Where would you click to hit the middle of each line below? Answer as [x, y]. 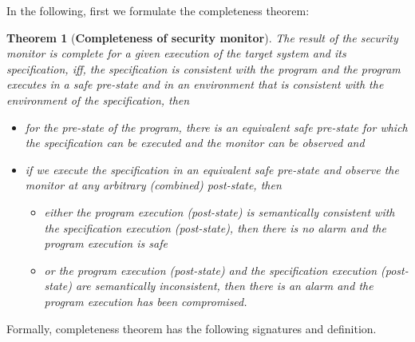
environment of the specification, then [98, 99]
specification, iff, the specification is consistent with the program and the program [204, 68]
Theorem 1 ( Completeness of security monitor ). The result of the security [202, 37]
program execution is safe [106, 243]
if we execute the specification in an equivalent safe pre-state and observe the [212, 169]
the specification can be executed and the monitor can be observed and [195, 143]
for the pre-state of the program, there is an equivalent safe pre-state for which [216, 127]
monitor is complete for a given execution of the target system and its [176, 53]
